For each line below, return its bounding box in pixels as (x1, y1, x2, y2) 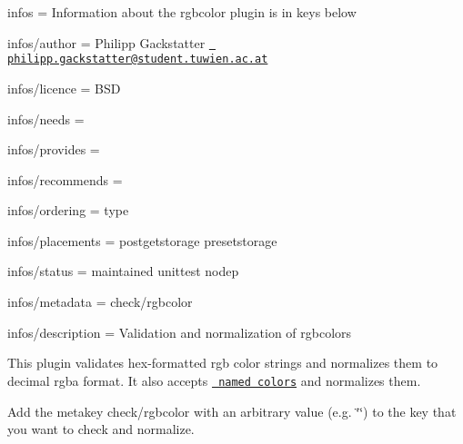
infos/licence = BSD (7, 78, 121, 97)
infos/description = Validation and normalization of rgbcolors (7, 322, 352, 341)
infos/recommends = (7, 170, 123, 189)
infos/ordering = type (7, 201, 129, 220)
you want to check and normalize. (7, 419, 195, 439)
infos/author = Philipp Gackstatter (7, 33, 206, 52)
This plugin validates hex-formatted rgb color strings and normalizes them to (7, 353, 438, 372)
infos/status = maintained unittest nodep (7, 261, 239, 281)
